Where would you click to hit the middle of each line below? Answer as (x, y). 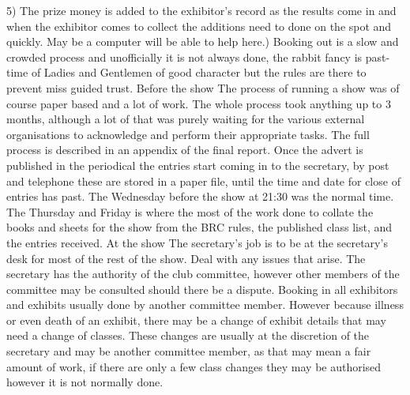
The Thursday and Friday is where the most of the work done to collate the (190, 211)
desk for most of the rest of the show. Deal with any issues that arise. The (186, 258)
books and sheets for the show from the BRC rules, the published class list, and (199, 227)
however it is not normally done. (85, 382)
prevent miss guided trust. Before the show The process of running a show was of (203, 87)
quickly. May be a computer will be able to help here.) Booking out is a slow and (203, 41)
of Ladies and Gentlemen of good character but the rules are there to (199, 72)
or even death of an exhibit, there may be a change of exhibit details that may (196, 320)
